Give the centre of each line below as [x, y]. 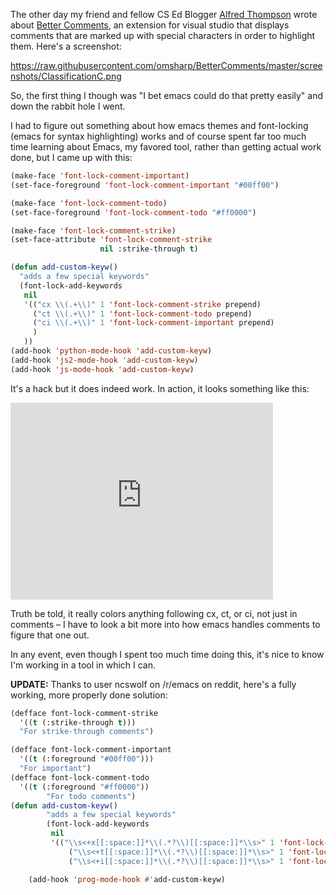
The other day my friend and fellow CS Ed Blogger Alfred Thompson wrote [164, 14]
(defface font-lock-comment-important [91, 750]
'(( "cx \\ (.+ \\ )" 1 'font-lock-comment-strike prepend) [142, 304]
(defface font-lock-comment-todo [80, 777]
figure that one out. [50, 635]
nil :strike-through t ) [149, 249]
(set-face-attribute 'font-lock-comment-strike [111, 240]
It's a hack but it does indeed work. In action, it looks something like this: [160, 388]
